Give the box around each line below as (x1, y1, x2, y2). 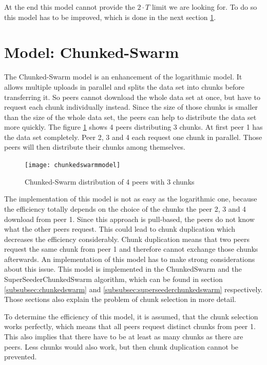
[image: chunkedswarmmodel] (25, 161, 121, 169)
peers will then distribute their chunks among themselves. (4, 141, 185, 152)
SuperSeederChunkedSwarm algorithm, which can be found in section (4, 274, 223, 285)
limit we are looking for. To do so (151, 2, 257, 12)
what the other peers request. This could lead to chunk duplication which (4, 224, 235, 234)
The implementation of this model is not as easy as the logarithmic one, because (4, 193, 257, 204)
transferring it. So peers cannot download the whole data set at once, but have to (4, 91, 260, 102)
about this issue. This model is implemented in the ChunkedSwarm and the (4, 263, 242, 274)
